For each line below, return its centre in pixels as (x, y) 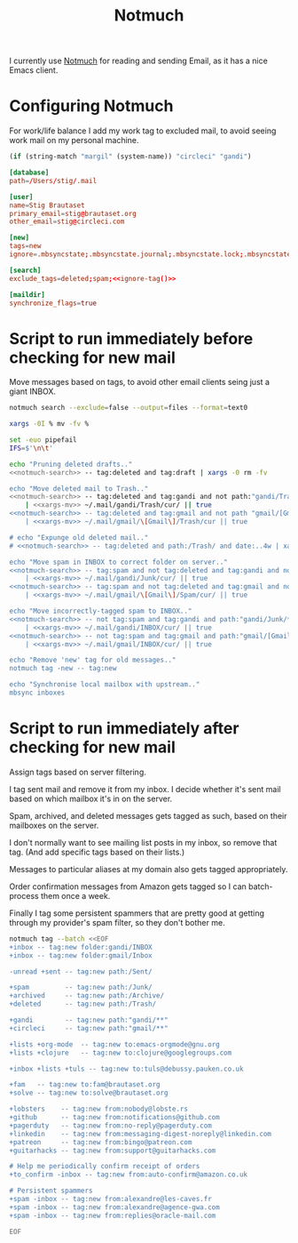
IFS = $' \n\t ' (31, 448)
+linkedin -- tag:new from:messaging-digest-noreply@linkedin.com (141, 1134)
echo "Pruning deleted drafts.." (71, 464)
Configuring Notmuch (91, 106)
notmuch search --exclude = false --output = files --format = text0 (129, 408)
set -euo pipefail (43, 440)
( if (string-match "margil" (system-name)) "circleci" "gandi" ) (130, 156)
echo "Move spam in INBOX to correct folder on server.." (118, 562)
